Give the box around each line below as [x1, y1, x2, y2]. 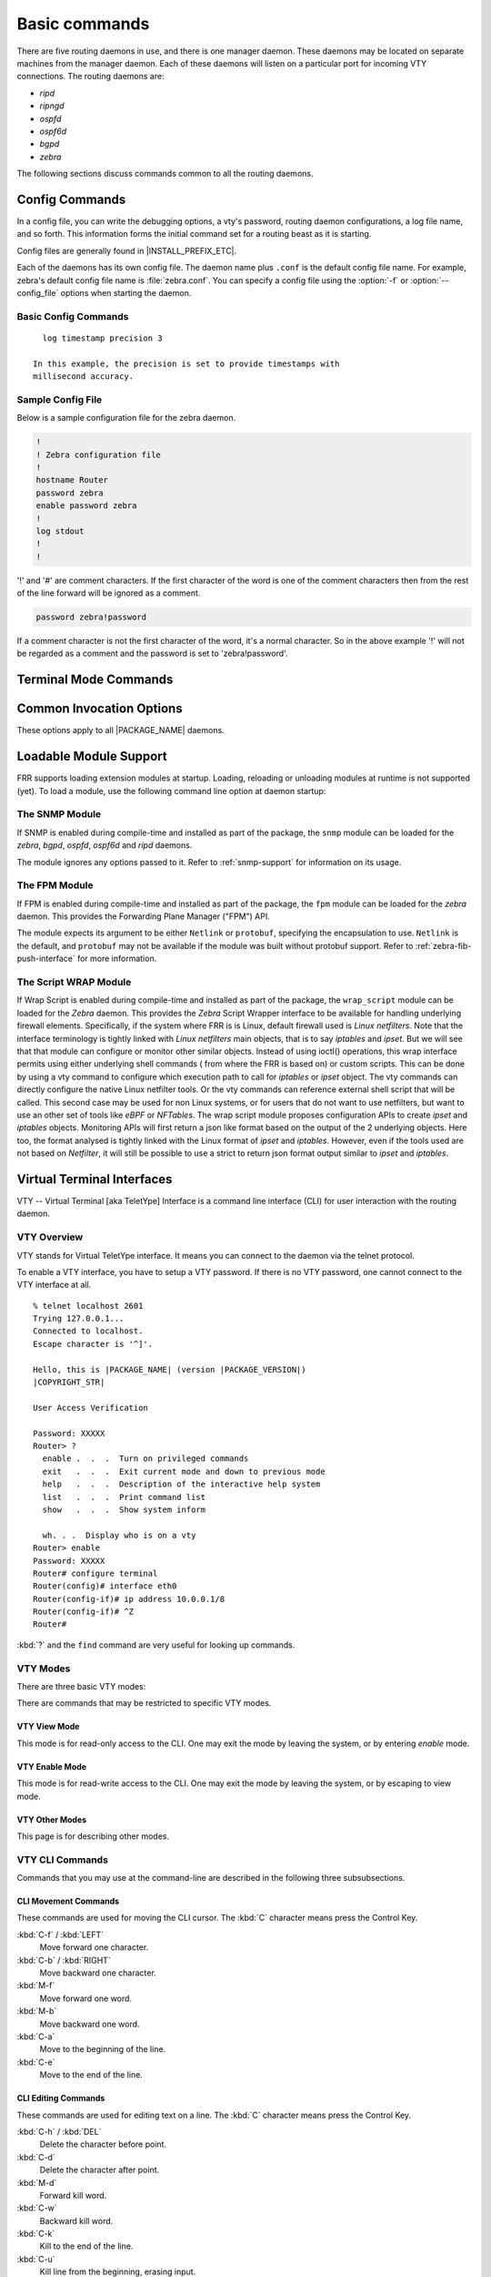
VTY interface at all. [16, 1280, 92, 1291]
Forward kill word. [39, 2190, 107, 2200]
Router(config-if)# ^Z [33, 1607, 135, 1617]
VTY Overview [16, 1230, 84, 1243]
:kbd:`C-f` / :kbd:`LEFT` [16, 1929, 105, 1940]
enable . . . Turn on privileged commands [42, 1454, 249, 1464]
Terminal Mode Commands [16, 672, 174, 688]
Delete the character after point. [39, 2164, 160, 2176]
